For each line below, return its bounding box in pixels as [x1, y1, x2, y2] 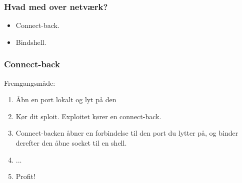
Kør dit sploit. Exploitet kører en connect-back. [15, 111, 161, 121]
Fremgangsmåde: [4, 77, 55, 88]
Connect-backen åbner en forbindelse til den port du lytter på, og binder [15, 128, 238, 138]
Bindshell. [15, 36, 46, 47]
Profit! [15, 171, 35, 182]
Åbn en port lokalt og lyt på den [15, 94, 116, 105]
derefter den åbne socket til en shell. [15, 138, 127, 148]
